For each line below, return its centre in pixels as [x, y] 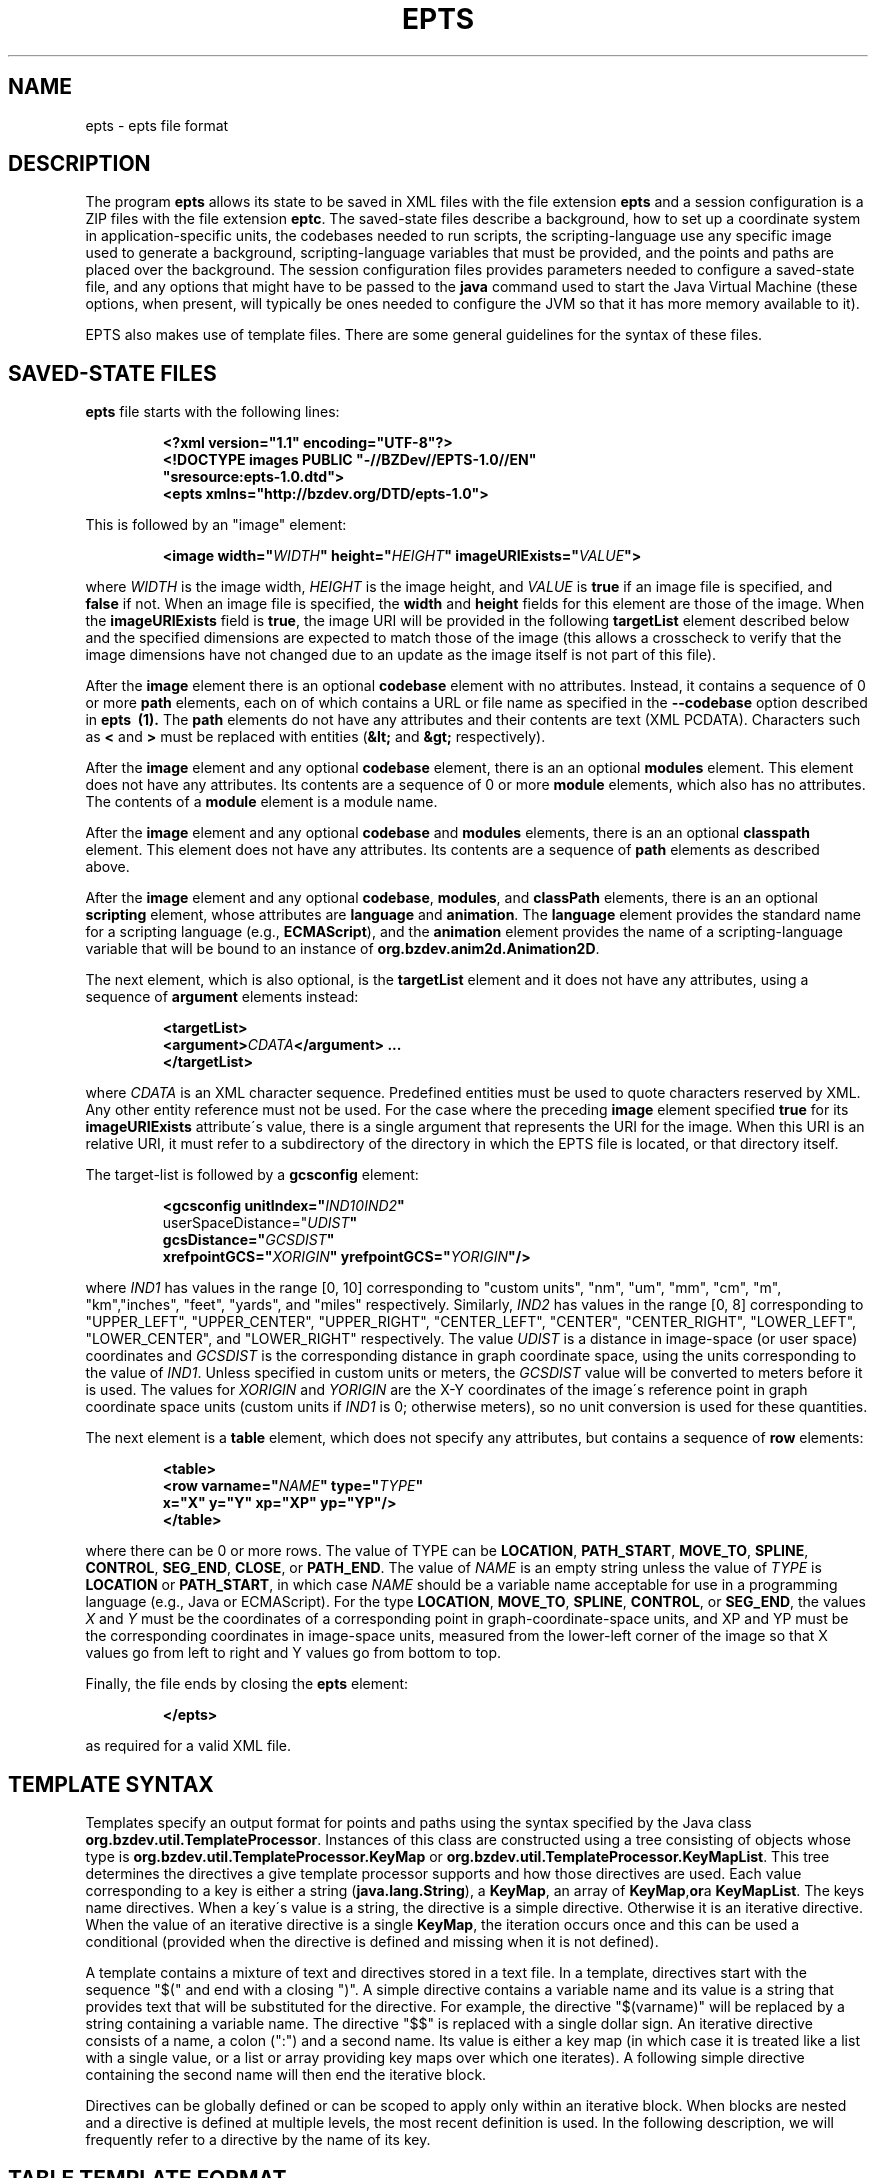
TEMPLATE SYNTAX [111, 1784]
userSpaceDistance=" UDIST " [260, 1223]
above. [107, 867]
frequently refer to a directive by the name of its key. [258, 2140]
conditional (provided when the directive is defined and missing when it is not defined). [372, 1942]
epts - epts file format [157, 125]
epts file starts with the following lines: [212, 412]
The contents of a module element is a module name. [261, 802]
